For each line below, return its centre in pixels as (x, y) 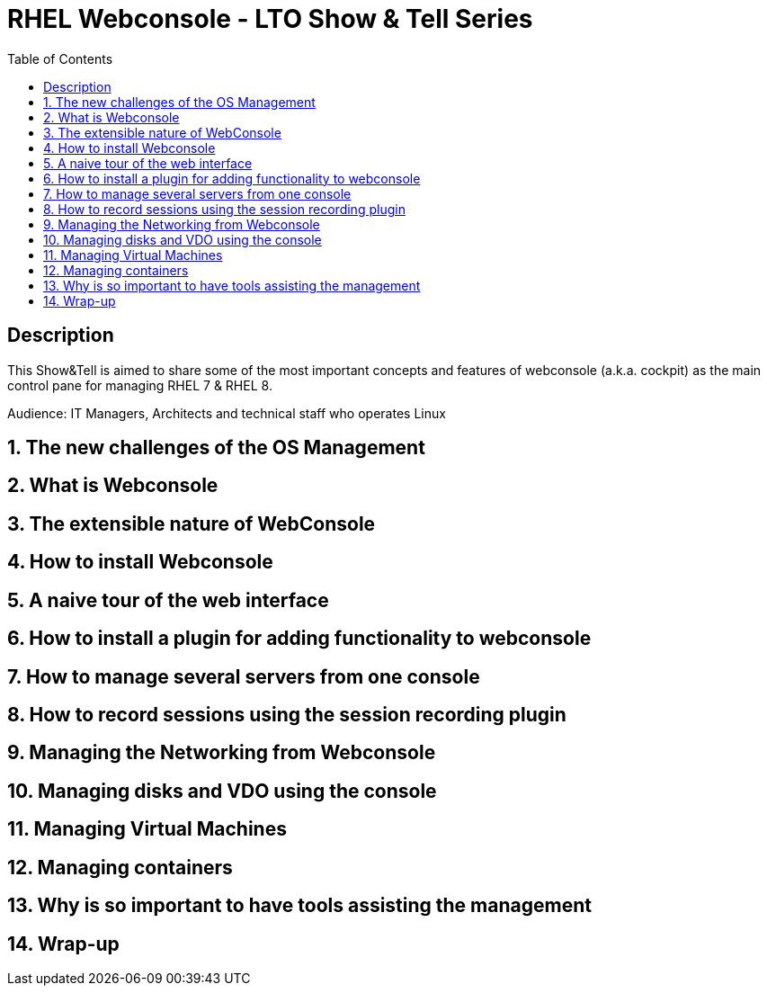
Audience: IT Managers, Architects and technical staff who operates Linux (227, 413)
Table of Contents (60, 58)
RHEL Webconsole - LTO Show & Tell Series (270, 19)
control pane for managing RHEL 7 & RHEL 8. (140, 385)
